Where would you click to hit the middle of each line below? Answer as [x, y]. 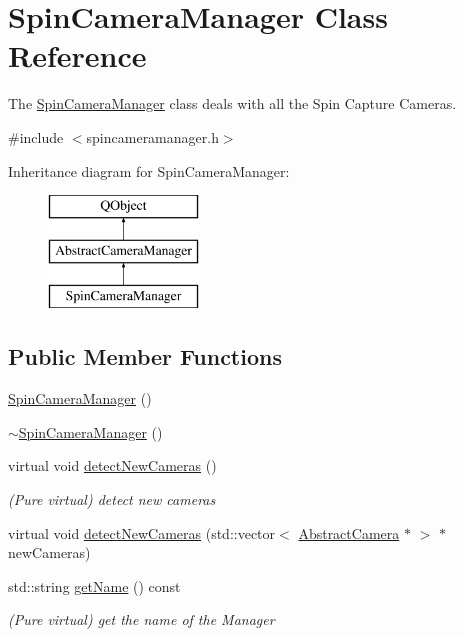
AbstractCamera [349, 532]
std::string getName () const [94, 585]
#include [36, 136]
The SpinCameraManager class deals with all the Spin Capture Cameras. [232, 103]
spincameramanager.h [152, 136]
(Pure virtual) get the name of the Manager [141, 619]
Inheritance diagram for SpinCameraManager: [149, 170]
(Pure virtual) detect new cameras [112, 499]
